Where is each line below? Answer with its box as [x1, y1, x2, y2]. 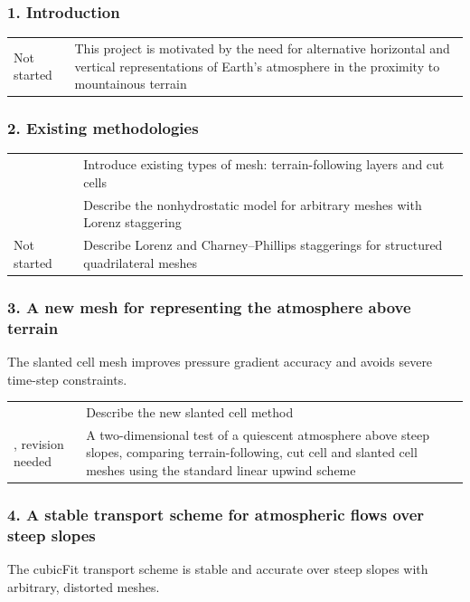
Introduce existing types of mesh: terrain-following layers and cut [83, 155, 445, 174]
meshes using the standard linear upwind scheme [86, 460, 356, 479]
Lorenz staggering [83, 213, 182, 232]
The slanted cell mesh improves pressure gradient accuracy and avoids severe [7, 351, 433, 370]
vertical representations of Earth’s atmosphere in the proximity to [74, 56, 440, 75]
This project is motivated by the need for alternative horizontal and [74, 38, 450, 57]
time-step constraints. [7, 369, 127, 388]
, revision [14, 434, 64, 453]
